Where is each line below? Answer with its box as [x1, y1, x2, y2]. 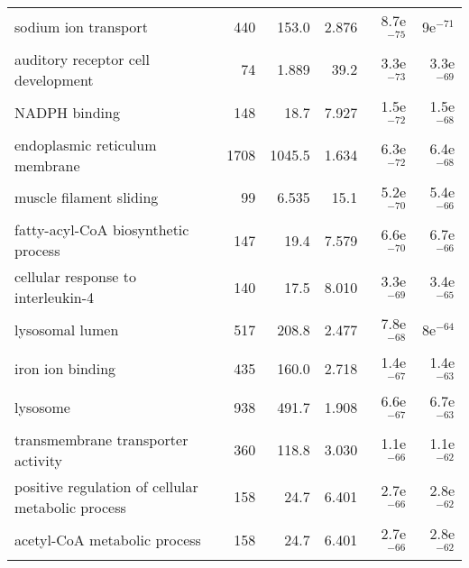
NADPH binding [14, 101, 120, 123]
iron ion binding [14, 358, 116, 380]
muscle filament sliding [14, 187, 159, 208]
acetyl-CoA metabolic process [14, 528, 201, 550]
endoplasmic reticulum [14, 133, 157, 155]
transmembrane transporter [14, 428, 189, 450]
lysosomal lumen [14, 319, 119, 341]
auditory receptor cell [14, 48, 150, 69]
